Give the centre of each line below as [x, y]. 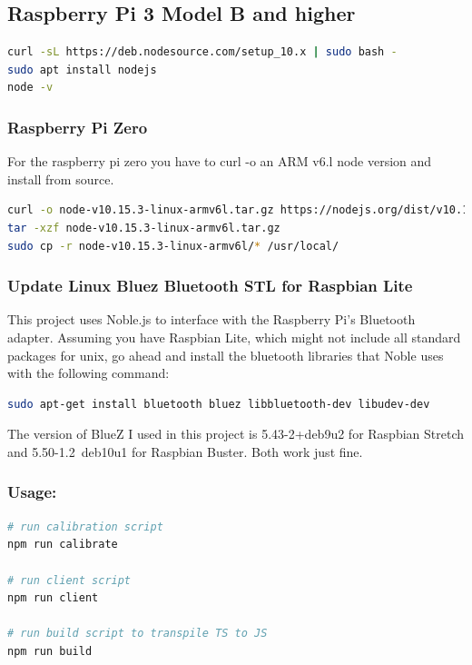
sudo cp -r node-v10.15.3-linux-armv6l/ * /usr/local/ [173, 246]
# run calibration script [85, 526]
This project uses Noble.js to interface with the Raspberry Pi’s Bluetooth [211, 319]
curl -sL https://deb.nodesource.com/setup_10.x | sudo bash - [202, 52]
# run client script [69, 580]
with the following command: [88, 373]
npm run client [53, 598]
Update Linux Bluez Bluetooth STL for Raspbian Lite [210, 286]
